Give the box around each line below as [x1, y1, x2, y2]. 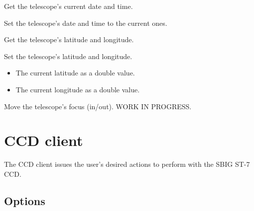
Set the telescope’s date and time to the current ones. [4, 17, 167, 28]
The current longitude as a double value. [15, 84, 140, 94]
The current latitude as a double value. [15, 68, 135, 78]
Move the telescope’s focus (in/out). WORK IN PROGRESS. [4, 101, 192, 111]
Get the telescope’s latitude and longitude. [4, 34, 134, 45]
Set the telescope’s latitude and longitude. [4, 51, 132, 61]
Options [4, 193, 45, 208]
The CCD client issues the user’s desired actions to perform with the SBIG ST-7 [4, 159, 250, 169]
